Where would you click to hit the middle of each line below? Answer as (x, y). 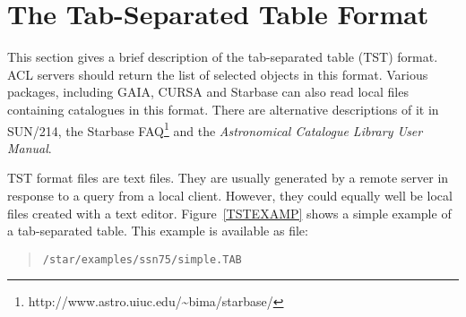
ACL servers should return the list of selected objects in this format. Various (218, 74)
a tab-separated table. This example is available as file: (158, 231)
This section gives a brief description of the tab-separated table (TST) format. (223, 57)
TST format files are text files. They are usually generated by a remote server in (228, 178)
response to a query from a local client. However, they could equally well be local (230, 195)
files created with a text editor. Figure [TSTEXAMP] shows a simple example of (229, 213)
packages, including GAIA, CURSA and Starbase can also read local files (208, 92)
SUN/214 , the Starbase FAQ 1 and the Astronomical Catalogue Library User (215, 129)
